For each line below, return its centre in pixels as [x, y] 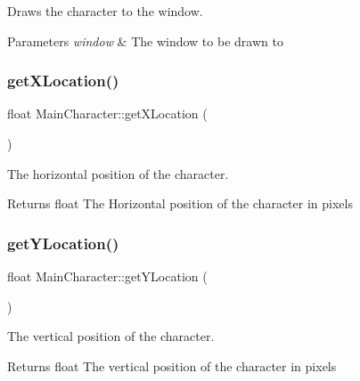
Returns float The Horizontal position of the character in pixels [180, 203]
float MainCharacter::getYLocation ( [107, 276]
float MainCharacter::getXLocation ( [107, 113]
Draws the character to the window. [105, 11]
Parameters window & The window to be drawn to [145, 41]
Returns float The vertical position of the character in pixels [172, 365]
